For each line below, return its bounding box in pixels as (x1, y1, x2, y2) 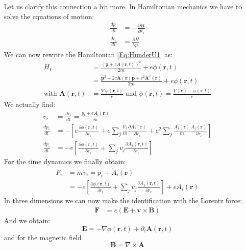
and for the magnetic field (4, 232, 82, 242)
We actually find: (4, 99, 55, 109)
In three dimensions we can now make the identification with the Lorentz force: (4, 195, 242, 206)
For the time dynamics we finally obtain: (4, 156, 126, 166)
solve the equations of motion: (4, 11, 94, 21)
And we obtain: (4, 215, 50, 225)
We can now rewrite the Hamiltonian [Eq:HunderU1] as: (4, 49, 172, 59)
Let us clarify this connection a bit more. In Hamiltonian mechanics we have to (4, 1, 242, 11)
